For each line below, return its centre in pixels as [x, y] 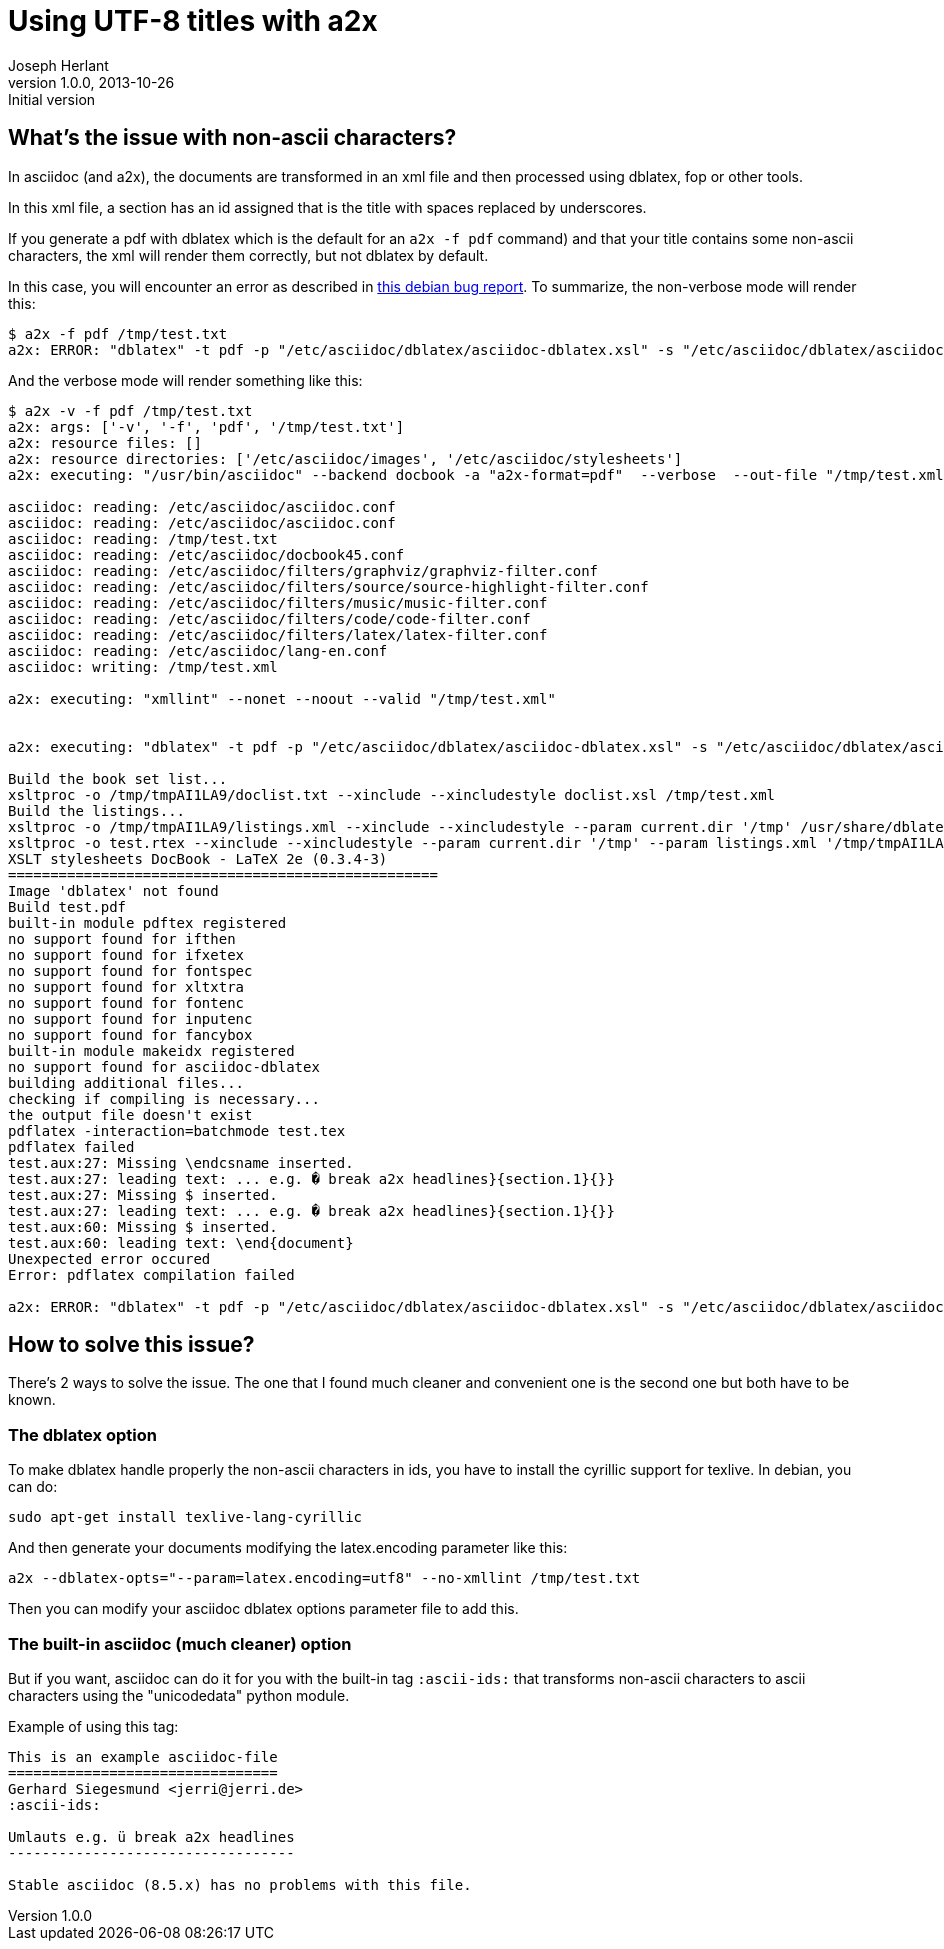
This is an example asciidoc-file [143, 1756]
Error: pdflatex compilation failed [151, 1274]
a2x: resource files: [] [105, 442]
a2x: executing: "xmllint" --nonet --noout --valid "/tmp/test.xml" [282, 698]
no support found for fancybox [130, 1034]
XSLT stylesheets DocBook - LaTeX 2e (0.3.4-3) [198, 858]
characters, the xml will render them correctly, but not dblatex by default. [248, 255]
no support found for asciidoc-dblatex [164, 1066]
